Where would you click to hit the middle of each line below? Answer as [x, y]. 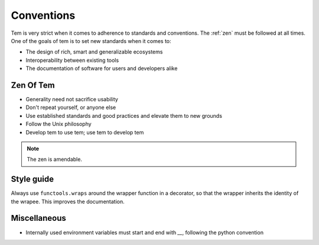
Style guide [32, 179]
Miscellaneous [38, 218]
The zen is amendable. [55, 160]
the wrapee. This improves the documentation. [68, 201]
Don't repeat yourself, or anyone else [71, 107]
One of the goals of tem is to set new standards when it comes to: [91, 41]
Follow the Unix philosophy [58, 124]
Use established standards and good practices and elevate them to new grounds [124, 115]
